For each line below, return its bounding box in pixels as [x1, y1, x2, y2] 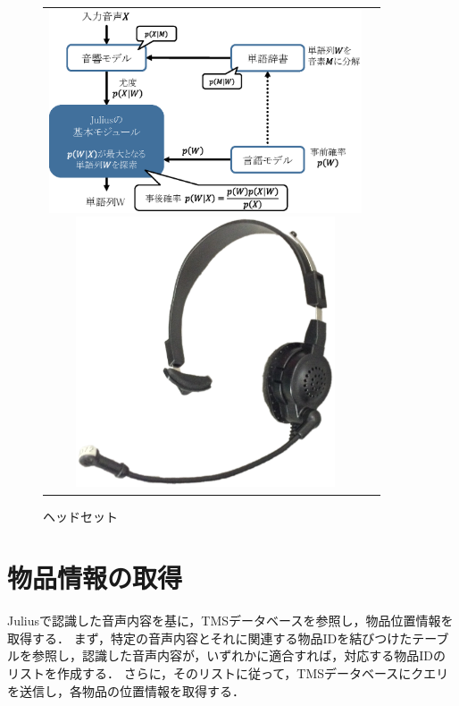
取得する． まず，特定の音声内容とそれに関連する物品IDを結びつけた [7, 628, 413, 647]
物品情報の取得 [7, 559, 183, 596]
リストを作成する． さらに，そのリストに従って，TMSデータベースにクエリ [7, 664, 449, 683]
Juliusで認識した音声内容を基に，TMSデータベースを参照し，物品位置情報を [7, 611, 454, 630]
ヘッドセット [43, 506, 118, 525]
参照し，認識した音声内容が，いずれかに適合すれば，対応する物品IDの [31, 646, 446, 665]
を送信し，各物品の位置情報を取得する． [7, 681, 245, 700]
